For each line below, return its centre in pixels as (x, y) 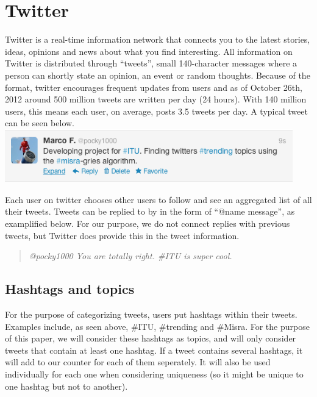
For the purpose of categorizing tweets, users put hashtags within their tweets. (151, 314)
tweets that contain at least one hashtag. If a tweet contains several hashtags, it (154, 350)
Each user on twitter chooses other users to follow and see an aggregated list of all (158, 199)
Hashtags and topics (70, 289)
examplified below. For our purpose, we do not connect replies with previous (148, 224)
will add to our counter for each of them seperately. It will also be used (138, 362)
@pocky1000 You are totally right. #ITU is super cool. (130, 256)
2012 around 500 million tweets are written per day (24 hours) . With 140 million (156, 99)
